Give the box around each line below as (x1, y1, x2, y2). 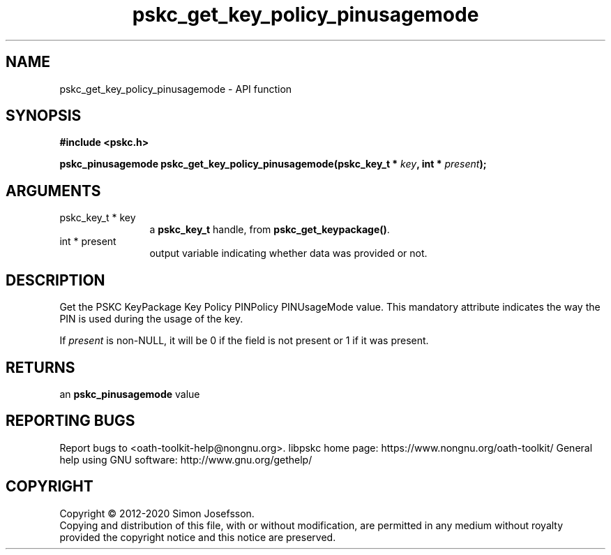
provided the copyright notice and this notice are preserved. (59, 531, 336, 543)
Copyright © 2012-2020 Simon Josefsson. (59, 507, 255, 519)
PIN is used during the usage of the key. (59, 313, 243, 325)
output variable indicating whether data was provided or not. (149, 247, 428, 260)
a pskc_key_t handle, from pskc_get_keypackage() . (149, 223, 390, 236)
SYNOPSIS (6, 107, 82, 125)
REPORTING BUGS (6, 412, 135, 430)
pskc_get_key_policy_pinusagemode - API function (59, 82, 292, 95)
